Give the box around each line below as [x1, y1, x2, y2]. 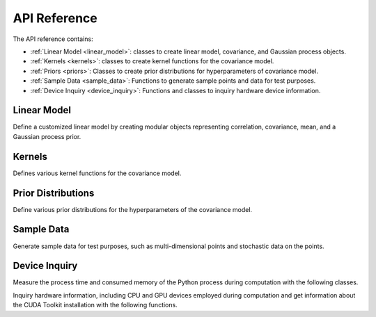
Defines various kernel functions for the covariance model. [13, 169, 182, 177]
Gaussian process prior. [13, 132, 81, 140]
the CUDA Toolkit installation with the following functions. [13, 301, 178, 309]
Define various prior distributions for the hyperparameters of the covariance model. [13, 205, 253, 213]
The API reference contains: [13, 35, 93, 43]
